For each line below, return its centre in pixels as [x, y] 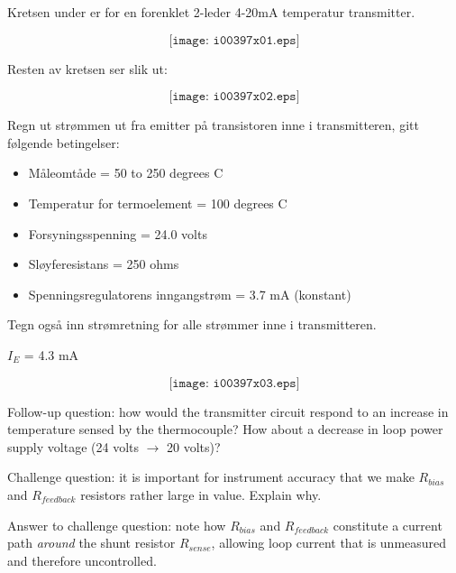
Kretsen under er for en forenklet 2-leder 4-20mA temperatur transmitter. [211, 12]
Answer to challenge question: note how [117, 525]
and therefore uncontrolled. [82, 560]
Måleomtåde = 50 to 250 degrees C [126, 173]
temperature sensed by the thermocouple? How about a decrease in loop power [225, 429]
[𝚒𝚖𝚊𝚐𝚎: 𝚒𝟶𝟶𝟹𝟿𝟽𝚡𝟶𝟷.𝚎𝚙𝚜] [234, 40]
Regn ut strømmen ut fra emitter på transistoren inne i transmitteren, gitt [213, 125]
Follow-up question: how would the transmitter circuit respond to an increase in [228, 411]
